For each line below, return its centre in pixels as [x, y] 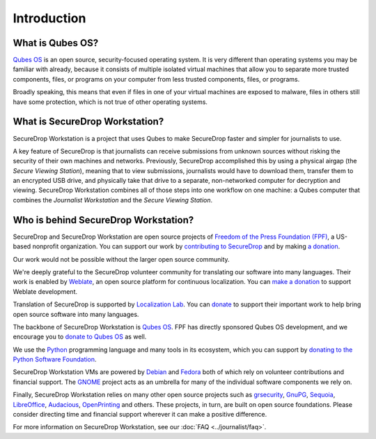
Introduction [49, 18]
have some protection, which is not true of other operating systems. [110, 102]
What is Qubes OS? [56, 43]
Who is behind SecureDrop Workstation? [103, 220]
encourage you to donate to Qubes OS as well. [80, 337]
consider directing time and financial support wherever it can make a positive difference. [140, 415]
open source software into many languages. [76, 314]
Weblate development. [45, 291]
